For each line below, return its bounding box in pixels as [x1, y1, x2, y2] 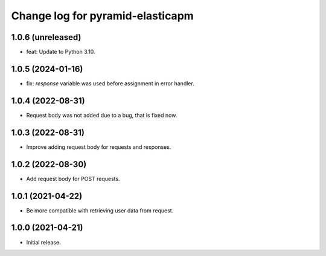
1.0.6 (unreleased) [11, 32, 81, 42]
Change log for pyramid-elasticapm [11, 9, 194, 22]
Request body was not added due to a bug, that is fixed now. [26, 111, 177, 119]
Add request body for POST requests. [26, 175, 120, 182]
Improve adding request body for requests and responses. [26, 143, 171, 151]
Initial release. [26, 238, 61, 246]
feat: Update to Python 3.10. [26, 48, 96, 56]
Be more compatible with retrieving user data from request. [26, 206, 174, 214]
